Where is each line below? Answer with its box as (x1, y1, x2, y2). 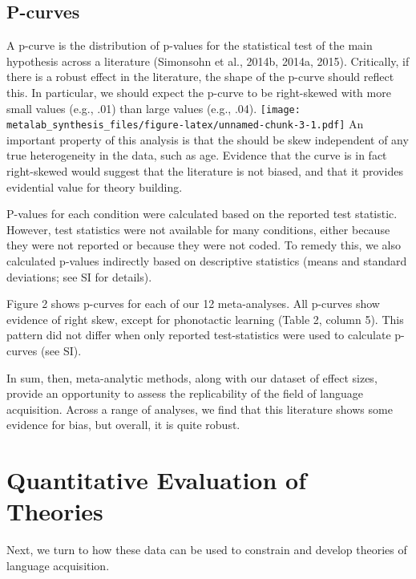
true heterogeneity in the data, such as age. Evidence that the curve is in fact (6, 147, 387, 164)
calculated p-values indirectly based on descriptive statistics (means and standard (6, 253, 407, 269)
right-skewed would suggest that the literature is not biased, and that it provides (6, 163, 403, 180)
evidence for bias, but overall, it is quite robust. (6, 416, 240, 433)
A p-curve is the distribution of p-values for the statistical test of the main (6, 37, 373, 54)
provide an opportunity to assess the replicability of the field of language (6, 385, 363, 402)
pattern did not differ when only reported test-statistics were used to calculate (6, 326, 391, 343)
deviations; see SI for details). (6, 268, 152, 285)
